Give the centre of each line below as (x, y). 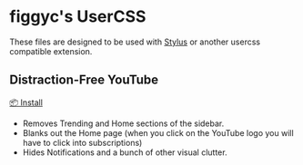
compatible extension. (51, 51)
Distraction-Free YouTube (84, 80)
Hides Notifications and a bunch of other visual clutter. (125, 152)
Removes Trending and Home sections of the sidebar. (123, 123)
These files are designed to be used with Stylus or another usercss (135, 42)
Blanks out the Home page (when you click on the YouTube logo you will (158, 132)
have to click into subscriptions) (82, 142)
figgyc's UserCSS (78, 17)
